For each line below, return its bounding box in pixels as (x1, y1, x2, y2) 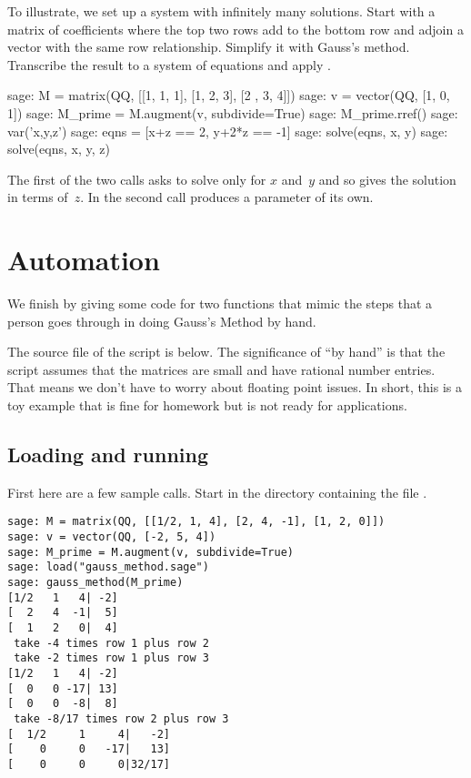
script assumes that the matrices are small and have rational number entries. (7, 359, 436, 379)
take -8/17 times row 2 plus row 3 (14, 712, 229, 725)
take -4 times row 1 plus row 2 (14, 636, 209, 650)
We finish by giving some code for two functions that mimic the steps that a (7, 294, 433, 313)
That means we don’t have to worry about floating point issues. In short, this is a (7, 378, 462, 397)
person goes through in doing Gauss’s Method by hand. (7, 311, 316, 330)
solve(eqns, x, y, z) (7, 139, 110, 158)
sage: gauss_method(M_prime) (7, 576, 184, 590)
